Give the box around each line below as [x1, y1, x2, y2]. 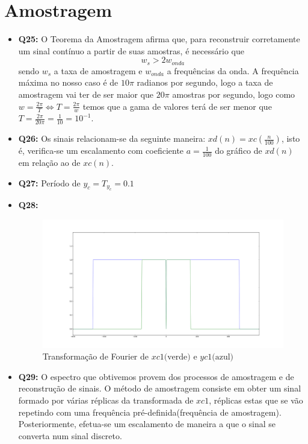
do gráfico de [215, 144, 262, 157]
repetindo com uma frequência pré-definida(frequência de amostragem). [18, 405, 282, 418]
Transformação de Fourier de [42, 350, 149, 363]
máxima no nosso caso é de [18, 76, 119, 89]
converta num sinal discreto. [18, 429, 122, 442]
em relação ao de [18, 156, 81, 169]
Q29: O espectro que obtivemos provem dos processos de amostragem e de [18, 370, 294, 382]
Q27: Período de [18, 176, 81, 189]
